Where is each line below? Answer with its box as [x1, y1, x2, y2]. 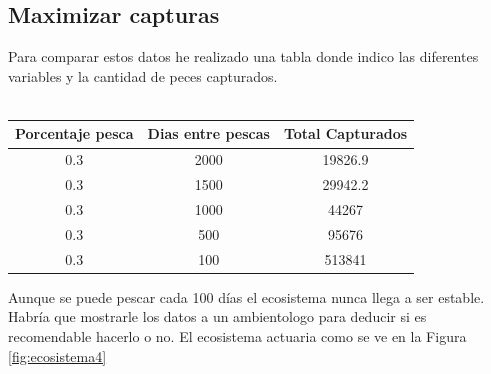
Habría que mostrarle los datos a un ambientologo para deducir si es [8, 306, 427, 327]
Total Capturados [283, 123, 408, 144]
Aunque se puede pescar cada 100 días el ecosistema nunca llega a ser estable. [8, 286, 485, 307]
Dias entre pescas [147, 123, 270, 144]
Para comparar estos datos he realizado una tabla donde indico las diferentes [8, 46, 479, 67]
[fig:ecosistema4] [8, 345, 107, 366]
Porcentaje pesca [15, 123, 134, 144]
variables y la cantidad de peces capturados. [8, 65, 278, 86]
